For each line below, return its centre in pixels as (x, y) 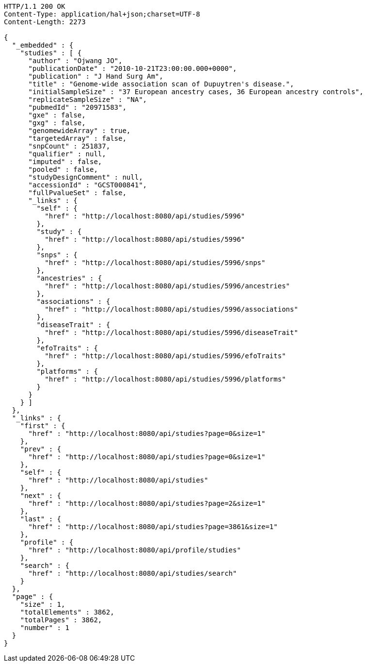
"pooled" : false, (63, 169)
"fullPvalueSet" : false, (77, 193)
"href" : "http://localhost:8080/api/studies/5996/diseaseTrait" (171, 333)
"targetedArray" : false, (77, 138)
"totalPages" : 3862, (61, 620)
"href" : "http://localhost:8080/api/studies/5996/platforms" (165, 379)
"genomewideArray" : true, (80, 131)
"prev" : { (41, 449)
